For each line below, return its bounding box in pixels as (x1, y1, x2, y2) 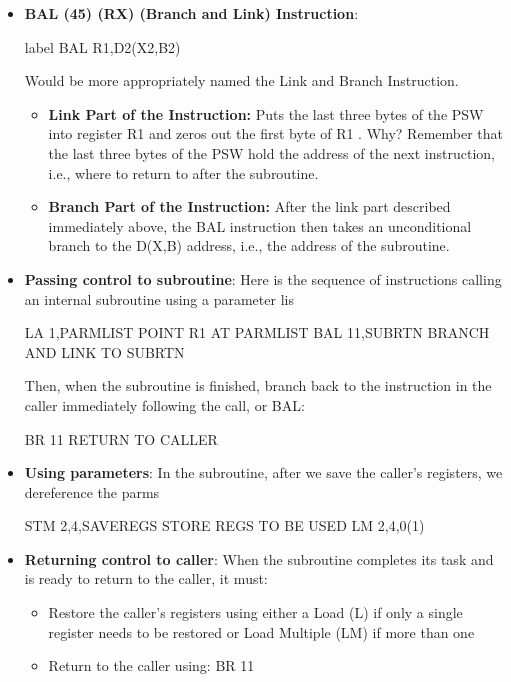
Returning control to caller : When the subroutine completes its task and (24, 548, 494, 569)
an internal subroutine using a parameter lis (24, 288, 294, 309)
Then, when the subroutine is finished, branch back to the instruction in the (24, 375, 492, 396)
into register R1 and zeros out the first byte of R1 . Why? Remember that (48, 123, 504, 144)
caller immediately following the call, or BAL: (24, 394, 305, 415)
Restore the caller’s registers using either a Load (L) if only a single (48, 602, 463, 623)
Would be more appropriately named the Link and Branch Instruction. (24, 70, 459, 91)
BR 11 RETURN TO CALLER (24, 428, 218, 449)
